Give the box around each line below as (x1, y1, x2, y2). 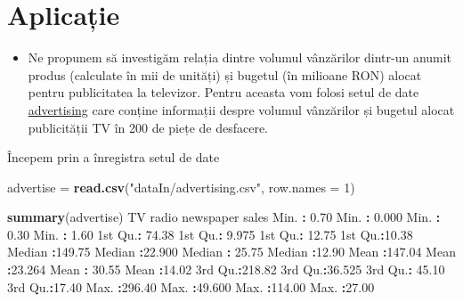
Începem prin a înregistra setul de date (7, 148, 220, 167)
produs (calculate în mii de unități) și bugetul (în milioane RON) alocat (28, 65, 422, 84)
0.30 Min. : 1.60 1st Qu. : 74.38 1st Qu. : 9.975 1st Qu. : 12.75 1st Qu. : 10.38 (7, 224, 413, 243)
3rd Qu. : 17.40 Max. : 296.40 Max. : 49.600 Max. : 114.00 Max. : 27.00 (7, 277, 375, 296)
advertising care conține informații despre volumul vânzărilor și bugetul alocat (28, 100, 455, 118)
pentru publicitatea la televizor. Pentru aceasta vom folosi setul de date (28, 83, 419, 102)
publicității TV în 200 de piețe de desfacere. (28, 118, 269, 136)
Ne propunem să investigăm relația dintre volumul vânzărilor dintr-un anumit (28, 48, 452, 67)
